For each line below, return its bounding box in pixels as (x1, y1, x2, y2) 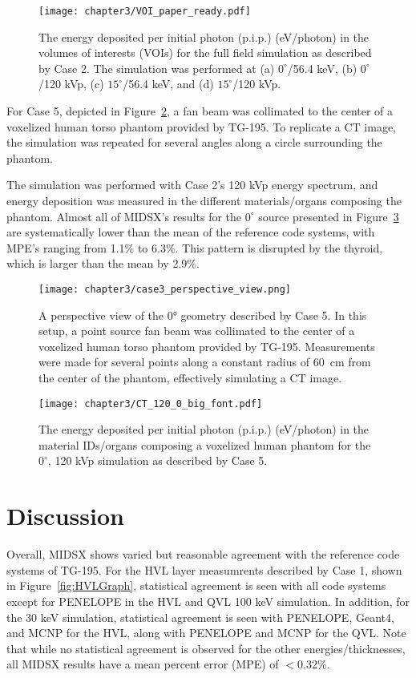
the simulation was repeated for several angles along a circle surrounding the (6, 134, 382, 151)
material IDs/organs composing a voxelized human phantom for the (38, 436, 371, 453)
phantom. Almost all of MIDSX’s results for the (6, 208, 242, 224)
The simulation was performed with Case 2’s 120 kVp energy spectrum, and (6, 176, 378, 193)
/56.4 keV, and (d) (123, 75, 214, 92)
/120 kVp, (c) (38, 75, 104, 92)
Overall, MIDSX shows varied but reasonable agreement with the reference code (6, 546, 400, 563)
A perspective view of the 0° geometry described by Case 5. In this (38, 306, 367, 323)
